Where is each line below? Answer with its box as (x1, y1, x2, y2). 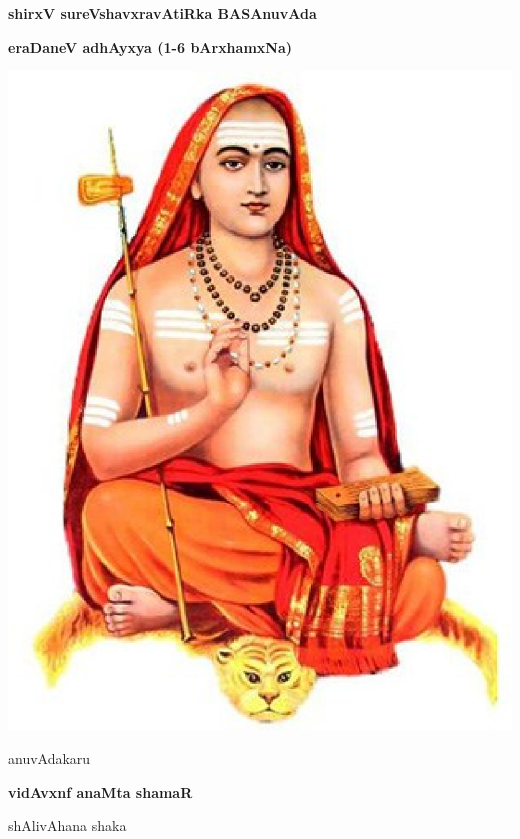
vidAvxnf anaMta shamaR (8, 781, 193, 802)
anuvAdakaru (8, 747, 91, 768)
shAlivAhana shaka (8, 815, 127, 836)
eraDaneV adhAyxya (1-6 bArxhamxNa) (8, 36, 292, 57)
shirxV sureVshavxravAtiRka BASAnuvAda (8, 3, 317, 23)
